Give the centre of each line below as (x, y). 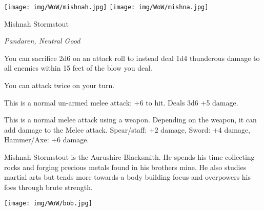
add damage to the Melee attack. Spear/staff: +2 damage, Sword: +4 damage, (127, 129)
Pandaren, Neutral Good (42, 41)
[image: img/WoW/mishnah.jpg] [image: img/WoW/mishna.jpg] (106, 7)
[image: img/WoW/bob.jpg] (48, 204)
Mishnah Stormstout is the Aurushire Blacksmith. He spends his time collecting (129, 157)
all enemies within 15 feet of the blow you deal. (78, 68)
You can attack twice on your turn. (59, 85)
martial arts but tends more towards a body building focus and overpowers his (127, 177)
